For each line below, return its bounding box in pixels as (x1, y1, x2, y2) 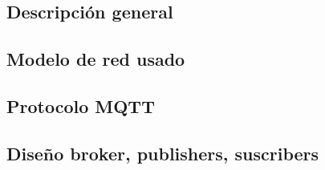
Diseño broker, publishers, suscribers (6, 140, 319, 165)
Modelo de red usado (6, 47, 185, 71)
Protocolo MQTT (6, 93, 155, 118)
